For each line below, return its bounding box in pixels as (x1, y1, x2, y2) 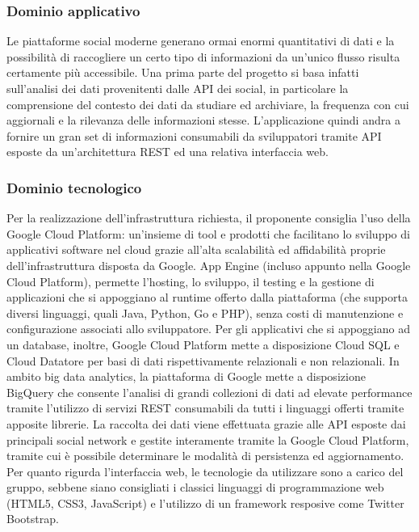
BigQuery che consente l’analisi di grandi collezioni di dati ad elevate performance (6, 383, 413, 400)
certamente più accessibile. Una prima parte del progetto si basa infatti (6, 64, 359, 81)
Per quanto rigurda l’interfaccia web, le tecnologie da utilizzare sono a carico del (6, 462, 404, 479)
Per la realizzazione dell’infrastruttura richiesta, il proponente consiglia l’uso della (6, 209, 411, 226)
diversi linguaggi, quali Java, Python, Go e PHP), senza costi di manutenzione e (6, 304, 404, 321)
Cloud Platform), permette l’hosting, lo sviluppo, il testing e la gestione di (6, 272, 375, 289)
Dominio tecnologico (6, 177, 142, 197)
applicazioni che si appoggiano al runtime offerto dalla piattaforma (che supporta (6, 289, 408, 306)
